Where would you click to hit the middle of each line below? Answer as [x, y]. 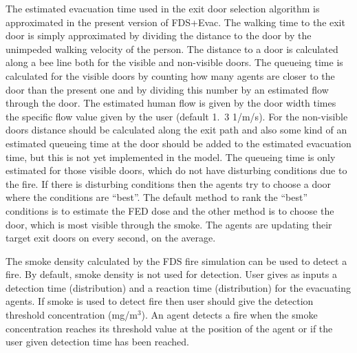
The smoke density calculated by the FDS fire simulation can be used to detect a [176, 260]
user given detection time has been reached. [97, 342]
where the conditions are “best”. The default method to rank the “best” [156, 197]
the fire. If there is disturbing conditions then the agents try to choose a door [169, 183]
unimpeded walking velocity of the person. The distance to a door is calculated [172, 49]
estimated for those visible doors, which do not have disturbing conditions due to [176, 170]
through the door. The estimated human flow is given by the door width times [171, 103]
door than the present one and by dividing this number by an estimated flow [167, 89]
